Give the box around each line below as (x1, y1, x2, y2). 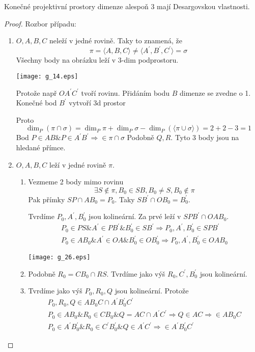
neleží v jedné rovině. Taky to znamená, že (49, 35, 182, 46)
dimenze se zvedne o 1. (180, 87, 251, 98)
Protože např (16, 87, 57, 98)
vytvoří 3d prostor (69, 97, 126, 108)
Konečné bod (16, 97, 57, 108)
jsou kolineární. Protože (115, 285, 189, 296)
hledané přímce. (16, 142, 66, 152)
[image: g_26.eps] (28, 253, 91, 261)
